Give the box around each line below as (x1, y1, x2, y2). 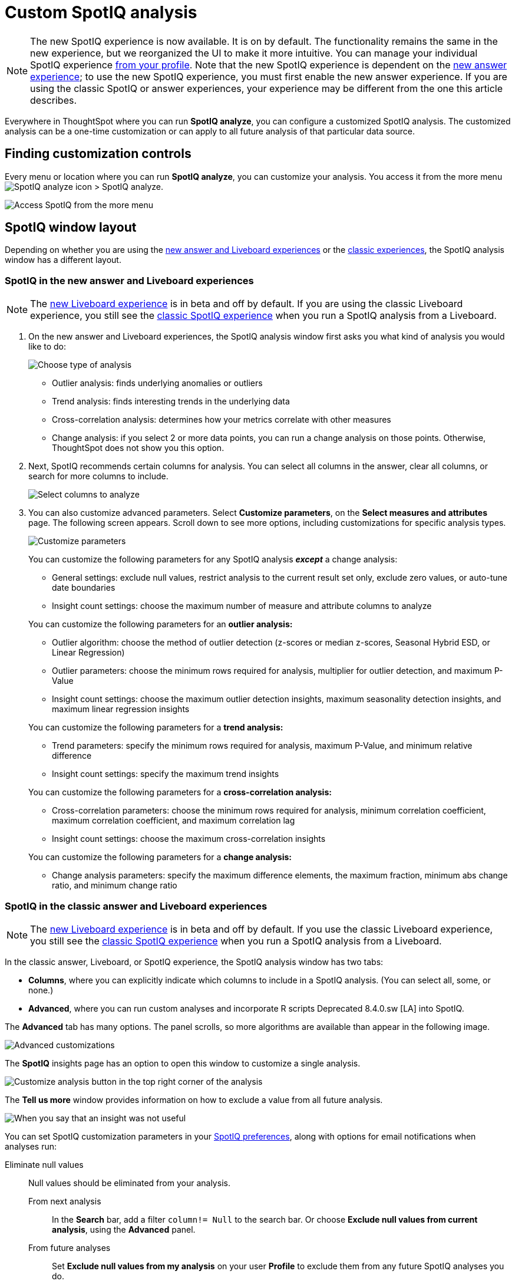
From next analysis (28, 1196, 101, 1206)
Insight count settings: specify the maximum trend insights (52, 769, 279, 779)
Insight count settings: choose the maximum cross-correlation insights (52, 834, 326, 844)
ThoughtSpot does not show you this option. (52, 443, 225, 453)
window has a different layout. (5, 255, 121, 265)
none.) (28, 985, 54, 995)
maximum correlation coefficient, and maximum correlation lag (52, 815, 295, 826)
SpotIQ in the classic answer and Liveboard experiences (5, 900, 268, 912)
